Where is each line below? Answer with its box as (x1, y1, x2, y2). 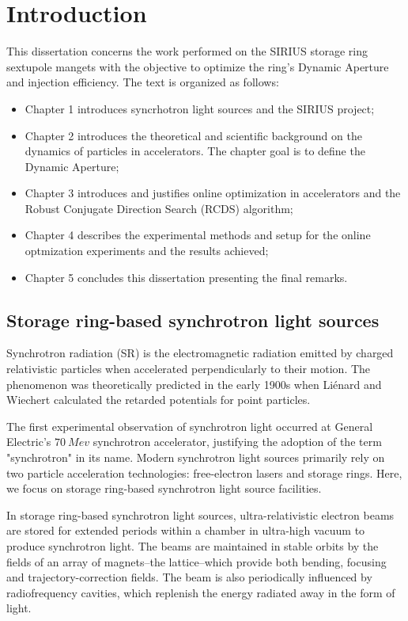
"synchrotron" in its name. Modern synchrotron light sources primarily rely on (6, 449, 385, 466)
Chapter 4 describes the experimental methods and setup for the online (25, 227, 371, 243)
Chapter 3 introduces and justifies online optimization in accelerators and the (25, 185, 401, 201)
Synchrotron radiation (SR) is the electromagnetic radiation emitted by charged (6, 345, 394, 361)
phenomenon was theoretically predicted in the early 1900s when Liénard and (6, 375, 382, 392)
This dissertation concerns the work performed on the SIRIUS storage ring (6, 43, 368, 59)
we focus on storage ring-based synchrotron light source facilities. (6, 480, 322, 497)
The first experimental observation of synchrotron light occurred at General (6, 417, 373, 434)
